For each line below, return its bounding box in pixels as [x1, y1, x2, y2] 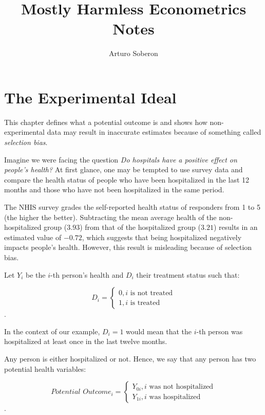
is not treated [130, 289, 173, 297]
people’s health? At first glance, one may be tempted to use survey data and [4, 164, 243, 175]
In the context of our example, [4, 326, 100, 336]
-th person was [196, 326, 243, 336]
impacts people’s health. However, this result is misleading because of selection [4, 242, 252, 252]
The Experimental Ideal [4, 86, 177, 107]
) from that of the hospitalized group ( [80, 222, 201, 232]
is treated [130, 299, 160, 306]
